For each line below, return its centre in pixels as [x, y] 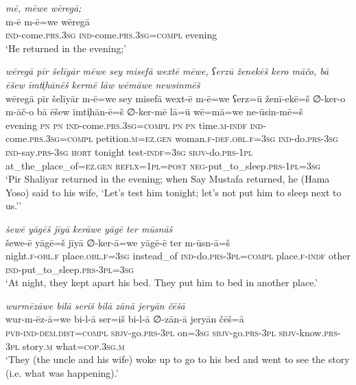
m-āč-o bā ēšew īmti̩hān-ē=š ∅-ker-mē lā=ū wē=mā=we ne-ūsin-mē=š [154, 112]
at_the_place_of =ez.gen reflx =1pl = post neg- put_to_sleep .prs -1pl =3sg [163, 165]
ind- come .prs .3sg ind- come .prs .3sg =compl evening [111, 35]
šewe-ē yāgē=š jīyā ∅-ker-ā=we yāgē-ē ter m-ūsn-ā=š [118, 242]
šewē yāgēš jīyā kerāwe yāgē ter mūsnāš [89, 228]
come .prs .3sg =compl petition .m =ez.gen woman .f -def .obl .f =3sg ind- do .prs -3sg [172, 138]
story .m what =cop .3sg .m [73, 346]
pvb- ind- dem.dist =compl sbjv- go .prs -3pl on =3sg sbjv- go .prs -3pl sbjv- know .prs [172, 332]
